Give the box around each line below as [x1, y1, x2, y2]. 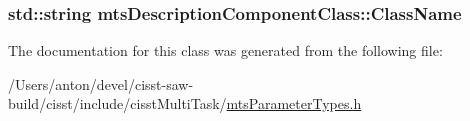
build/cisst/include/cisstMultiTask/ [8, 93, 227, 114]
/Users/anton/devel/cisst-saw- [8, 73, 194, 94]
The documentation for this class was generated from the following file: [8, 40, 443, 61]
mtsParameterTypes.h [226, 93, 362, 114]
